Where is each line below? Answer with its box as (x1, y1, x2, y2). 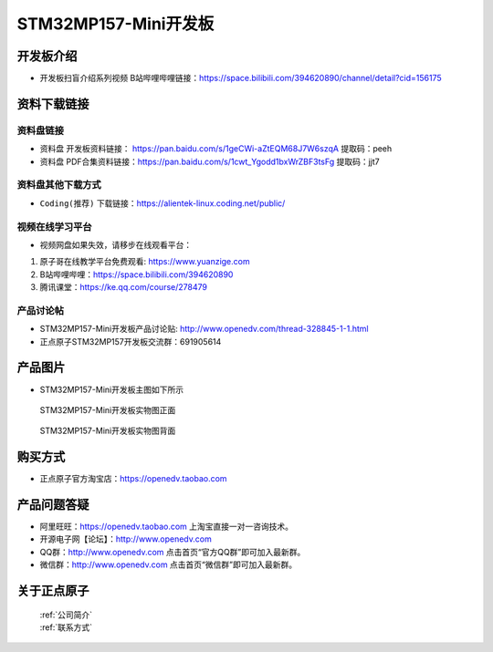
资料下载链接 (16, 96, 89, 111)
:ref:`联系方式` (39, 622, 93, 633)
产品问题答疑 (16, 497, 89, 512)
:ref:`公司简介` (39, 609, 93, 620)
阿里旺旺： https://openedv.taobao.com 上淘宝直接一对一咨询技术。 (39, 521, 294, 533)
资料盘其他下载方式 (16, 179, 102, 191)
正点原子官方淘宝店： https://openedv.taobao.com (39, 473, 227, 484)
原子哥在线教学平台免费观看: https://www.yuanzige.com (39, 256, 250, 267)
